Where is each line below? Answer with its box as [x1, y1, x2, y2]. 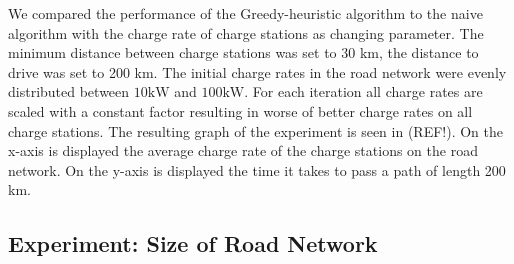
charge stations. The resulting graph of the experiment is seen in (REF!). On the [8, 120, 504, 141]
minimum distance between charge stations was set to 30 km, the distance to [8, 42, 479, 63]
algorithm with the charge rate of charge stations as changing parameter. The [8, 22, 484, 43]
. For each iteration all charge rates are [244, 81, 483, 102]
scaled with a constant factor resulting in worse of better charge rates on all [8, 100, 473, 121]
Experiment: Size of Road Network [8, 228, 378, 259]
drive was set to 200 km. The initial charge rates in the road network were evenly [8, 61, 507, 82]
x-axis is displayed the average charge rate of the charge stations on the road [8, 140, 478, 161]
